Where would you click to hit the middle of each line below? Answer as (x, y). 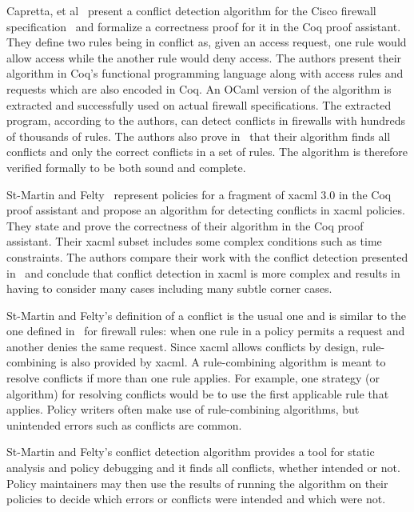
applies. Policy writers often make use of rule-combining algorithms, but (183, 409)
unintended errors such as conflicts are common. (124, 424)
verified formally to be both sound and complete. (126, 167)
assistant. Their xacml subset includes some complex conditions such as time (194, 241)
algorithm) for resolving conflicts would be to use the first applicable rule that (198, 393)
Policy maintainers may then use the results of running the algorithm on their (197, 483)
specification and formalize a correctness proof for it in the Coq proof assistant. (204, 26)
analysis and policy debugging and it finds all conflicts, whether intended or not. (203, 468)
